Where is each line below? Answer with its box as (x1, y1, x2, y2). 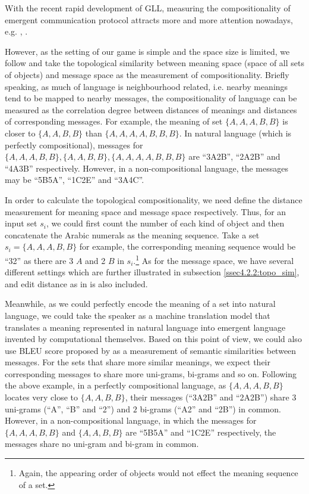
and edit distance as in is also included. (5, 277, 148, 290)
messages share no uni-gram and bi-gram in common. (5, 437, 199, 450)
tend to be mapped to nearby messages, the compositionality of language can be (5, 92, 297, 104)
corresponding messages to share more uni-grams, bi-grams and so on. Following (5, 367, 297, 380)
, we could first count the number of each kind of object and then (46, 217, 285, 229)
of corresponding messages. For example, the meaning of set (5, 115, 223, 128)
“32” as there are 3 (5, 254, 74, 266)
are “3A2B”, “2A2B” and (188, 150, 280, 163)
